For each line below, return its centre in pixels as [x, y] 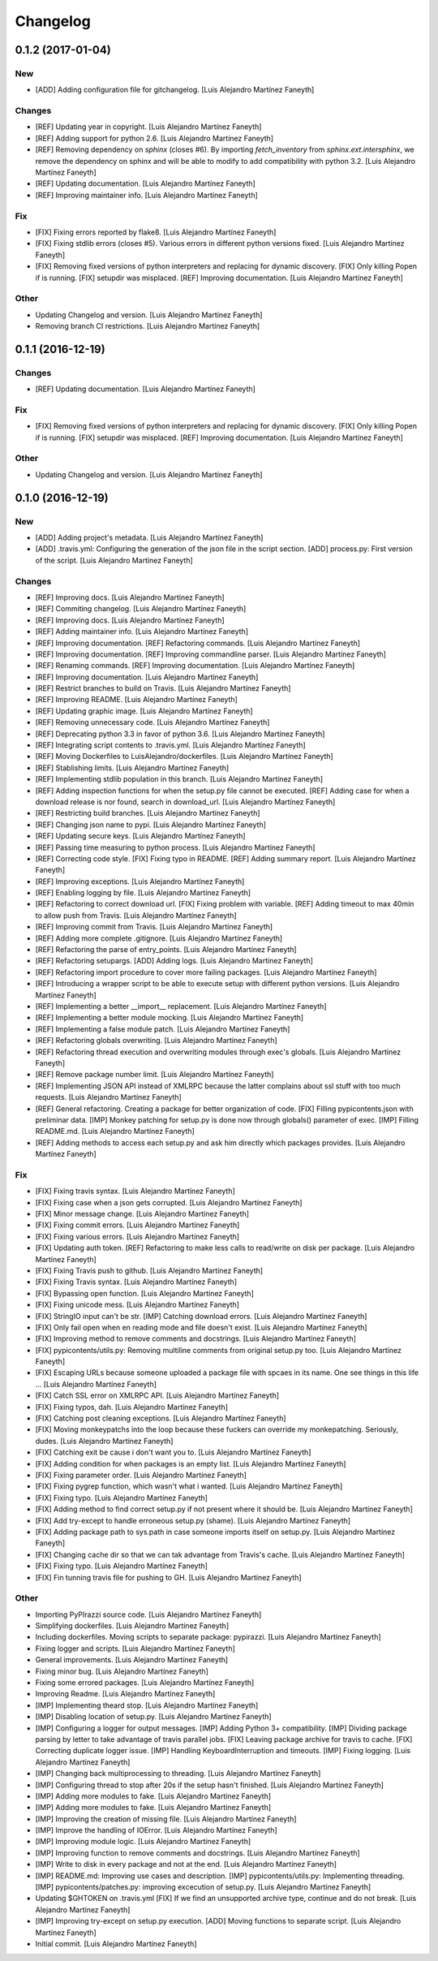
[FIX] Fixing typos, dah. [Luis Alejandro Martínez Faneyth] [132, 1407]
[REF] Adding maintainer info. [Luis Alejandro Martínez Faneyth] [142, 631]
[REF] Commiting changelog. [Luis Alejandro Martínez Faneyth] [141, 609]
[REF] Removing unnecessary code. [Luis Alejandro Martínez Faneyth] [152, 722]
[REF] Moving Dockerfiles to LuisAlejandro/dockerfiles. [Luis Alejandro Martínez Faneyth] [185, 756]
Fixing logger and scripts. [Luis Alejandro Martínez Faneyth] [135, 1649]
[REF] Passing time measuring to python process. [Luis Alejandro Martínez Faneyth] [175, 847]
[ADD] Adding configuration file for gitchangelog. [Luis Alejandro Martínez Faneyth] [175, 90]
